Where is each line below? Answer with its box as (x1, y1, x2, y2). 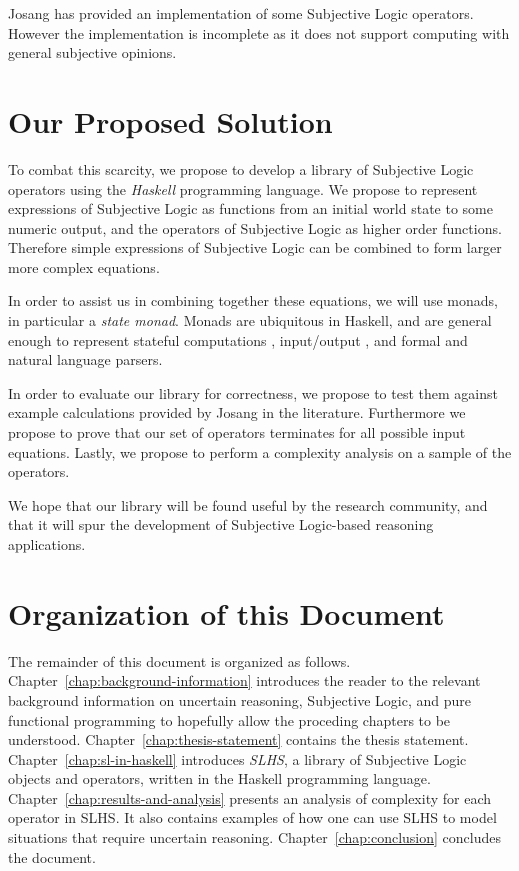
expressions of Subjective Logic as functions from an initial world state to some (8, 198, 494, 219)
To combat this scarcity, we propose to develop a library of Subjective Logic (8, 158, 474, 179)
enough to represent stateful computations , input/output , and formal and (8, 329, 468, 350)
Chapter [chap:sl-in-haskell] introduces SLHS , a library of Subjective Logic (8, 748, 467, 769)
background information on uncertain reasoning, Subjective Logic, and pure (8, 689, 471, 710)
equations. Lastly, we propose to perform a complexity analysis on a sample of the (8, 441, 512, 462)
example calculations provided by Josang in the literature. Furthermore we (8, 402, 466, 423)
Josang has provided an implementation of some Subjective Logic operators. (8, 3, 474, 23)
